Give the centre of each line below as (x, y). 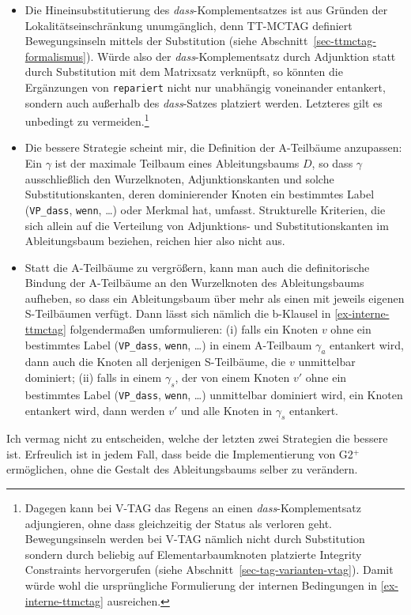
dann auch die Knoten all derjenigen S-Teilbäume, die (155, 362)
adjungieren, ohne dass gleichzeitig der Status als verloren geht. (178, 523)
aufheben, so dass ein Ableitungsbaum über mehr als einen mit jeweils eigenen (215, 298)
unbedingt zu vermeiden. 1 (87, 120)
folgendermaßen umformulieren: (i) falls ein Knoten (194, 329)
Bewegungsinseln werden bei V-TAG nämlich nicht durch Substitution (195, 539)
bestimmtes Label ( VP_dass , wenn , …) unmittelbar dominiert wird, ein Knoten (214, 394)
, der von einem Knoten (232, 377)
